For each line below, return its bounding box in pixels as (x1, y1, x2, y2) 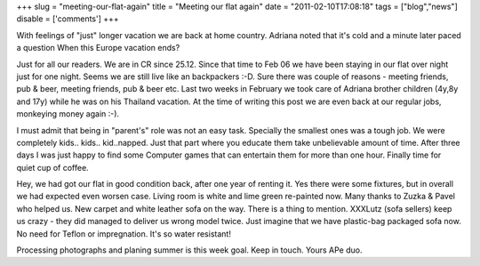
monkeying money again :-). (16, 109, 120, 119)
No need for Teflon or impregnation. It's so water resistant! (16, 228, 231, 239)
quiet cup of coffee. (16, 162, 89, 173)
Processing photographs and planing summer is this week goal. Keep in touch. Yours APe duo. (16, 245, 364, 255)
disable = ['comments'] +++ (16, 13, 119, 24)
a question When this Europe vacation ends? (16, 43, 180, 53)
